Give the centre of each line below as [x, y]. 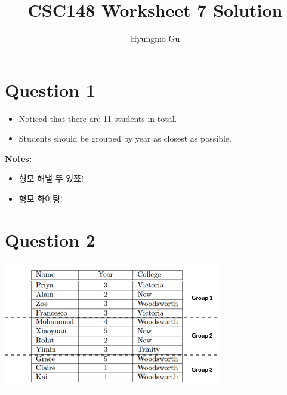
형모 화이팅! [41, 199]
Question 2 [50, 239]
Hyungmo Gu [155, 39]
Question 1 [50, 89]
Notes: [18, 158]
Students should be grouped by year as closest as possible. [125, 138]
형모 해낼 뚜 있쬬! [51, 178]
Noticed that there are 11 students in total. [98, 118]
